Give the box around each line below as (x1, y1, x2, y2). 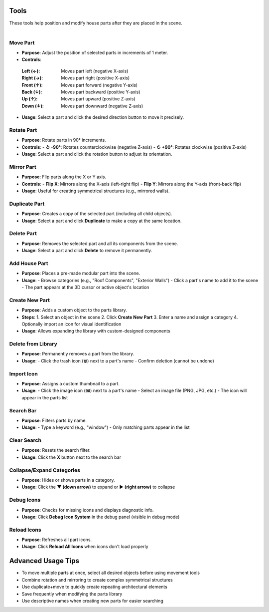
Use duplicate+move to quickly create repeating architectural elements (21, 584, 168, 590)
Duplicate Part (9, 200, 45, 207)
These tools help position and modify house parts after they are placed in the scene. (9, 20, 183, 26)
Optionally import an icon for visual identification (21, 321, 122, 327)
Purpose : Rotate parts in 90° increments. (21, 137, 107, 143)
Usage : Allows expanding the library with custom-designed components (21, 328, 170, 334)
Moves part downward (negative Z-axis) (61, 103, 143, 109)
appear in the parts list (21, 394, 68, 400)
